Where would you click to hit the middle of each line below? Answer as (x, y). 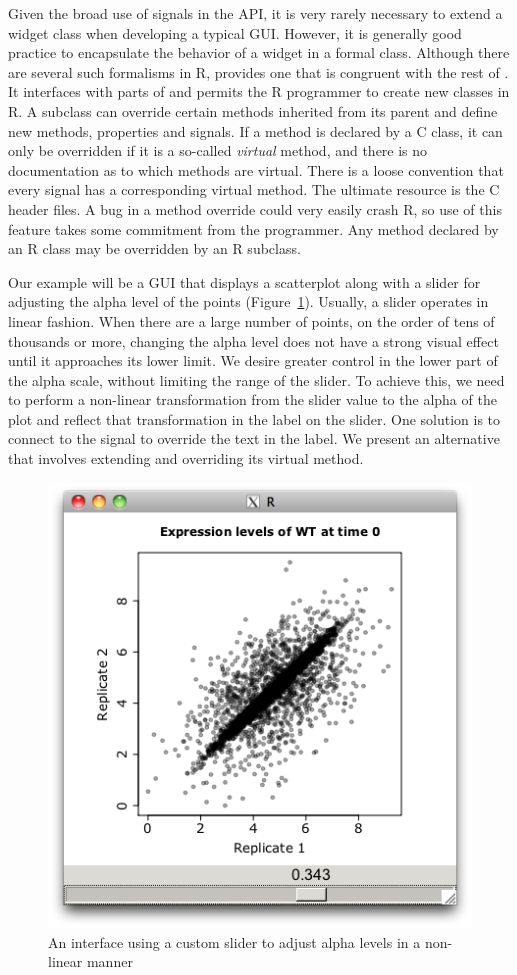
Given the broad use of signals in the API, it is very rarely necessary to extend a (255, 13)
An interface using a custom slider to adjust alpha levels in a (234, 941)
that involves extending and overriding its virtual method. (186, 458)
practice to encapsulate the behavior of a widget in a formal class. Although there (259, 52)
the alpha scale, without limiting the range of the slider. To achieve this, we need (256, 379)
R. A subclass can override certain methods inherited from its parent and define (253, 110)
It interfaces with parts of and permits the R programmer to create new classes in (259, 91)
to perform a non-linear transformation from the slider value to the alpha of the (252, 399)
